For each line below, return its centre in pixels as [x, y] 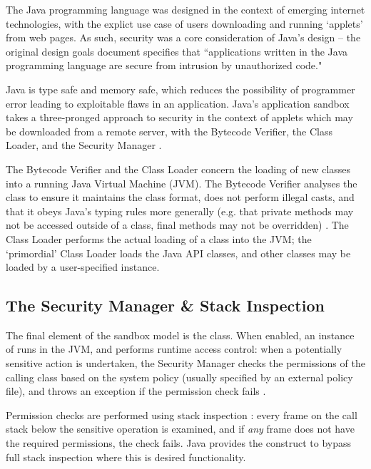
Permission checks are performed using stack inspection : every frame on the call [182, 414]
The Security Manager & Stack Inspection [165, 305]
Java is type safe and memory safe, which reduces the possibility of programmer [181, 89]
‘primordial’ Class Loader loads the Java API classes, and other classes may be [178, 253]
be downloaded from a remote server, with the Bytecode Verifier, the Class [169, 131]
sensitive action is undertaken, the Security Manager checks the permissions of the [185, 363]
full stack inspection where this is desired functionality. [126, 457]
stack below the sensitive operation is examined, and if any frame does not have [180, 429]
